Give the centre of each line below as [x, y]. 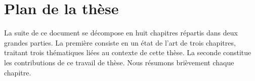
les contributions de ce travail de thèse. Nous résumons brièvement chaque [119, 62]
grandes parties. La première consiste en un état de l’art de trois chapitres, [120, 42]
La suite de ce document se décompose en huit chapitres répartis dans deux [121, 33]
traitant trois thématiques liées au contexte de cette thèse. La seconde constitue [128, 52]
